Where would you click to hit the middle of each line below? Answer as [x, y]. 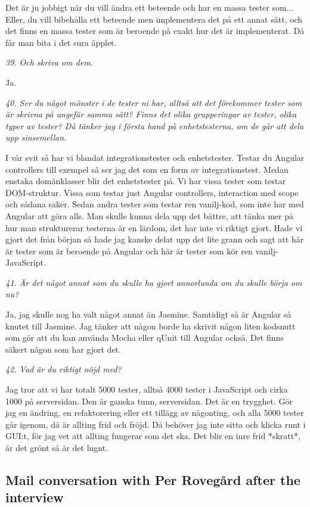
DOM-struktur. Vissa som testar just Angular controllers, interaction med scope [152, 192]
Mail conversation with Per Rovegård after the [153, 479]
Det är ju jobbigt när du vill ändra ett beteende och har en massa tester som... [150, 7]
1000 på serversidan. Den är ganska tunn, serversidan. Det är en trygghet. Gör [149, 401]
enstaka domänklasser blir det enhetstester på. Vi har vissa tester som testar [145, 181]
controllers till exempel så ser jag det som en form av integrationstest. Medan [147, 169]
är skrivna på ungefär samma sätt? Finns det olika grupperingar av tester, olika [151, 114]
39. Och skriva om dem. [49, 62]
